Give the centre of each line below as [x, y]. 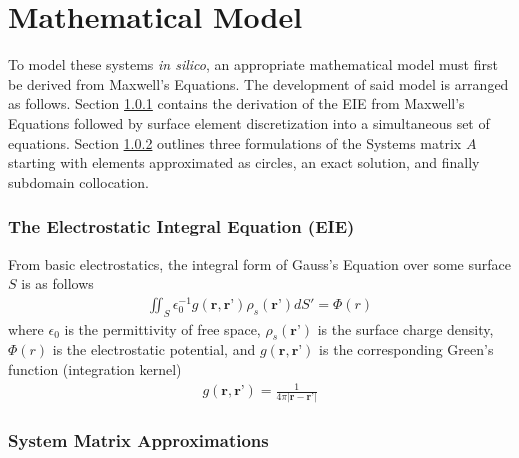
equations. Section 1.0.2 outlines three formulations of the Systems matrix [235, 142]
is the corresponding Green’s [406, 349]
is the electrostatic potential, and [154, 349]
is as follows [57, 283]
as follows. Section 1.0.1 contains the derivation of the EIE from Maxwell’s [236, 103]
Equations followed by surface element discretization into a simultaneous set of [249, 122]
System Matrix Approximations [138, 440]
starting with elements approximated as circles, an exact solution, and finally [244, 162]
